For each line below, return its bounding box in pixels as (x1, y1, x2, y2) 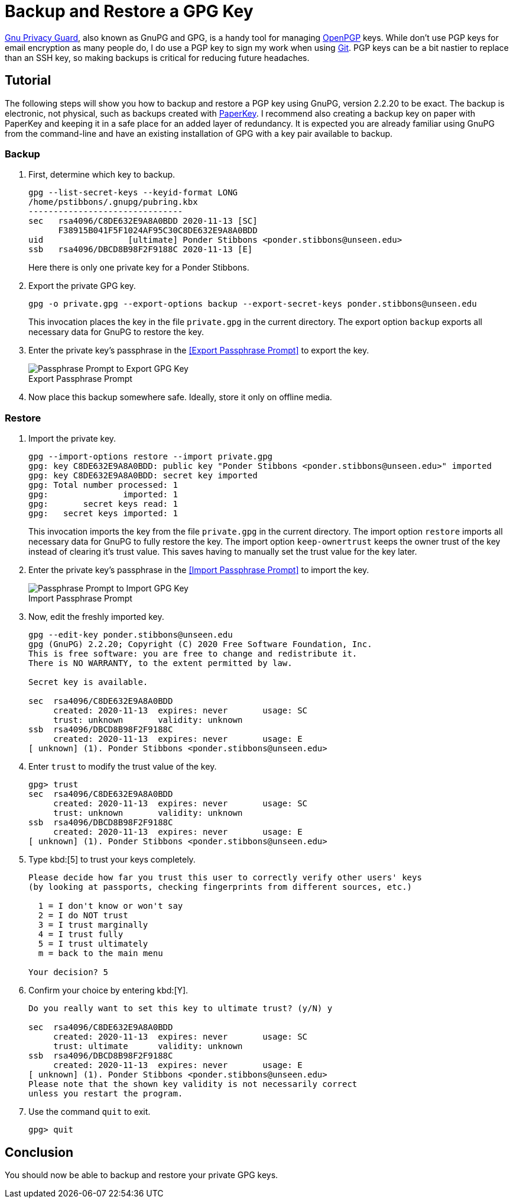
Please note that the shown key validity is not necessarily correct (28, 1079, 358, 1089)
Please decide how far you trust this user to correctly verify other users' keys (28, 873, 422, 883)
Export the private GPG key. (28, 281, 136, 291)
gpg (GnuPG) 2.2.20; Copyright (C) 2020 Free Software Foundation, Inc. (28, 639, 372, 649)
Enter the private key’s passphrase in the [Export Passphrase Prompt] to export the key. (28, 345, 369, 356)
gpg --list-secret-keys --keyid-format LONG (28, 188, 238, 198)
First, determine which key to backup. (28, 169, 176, 180)
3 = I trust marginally (38, 920, 148, 930)
